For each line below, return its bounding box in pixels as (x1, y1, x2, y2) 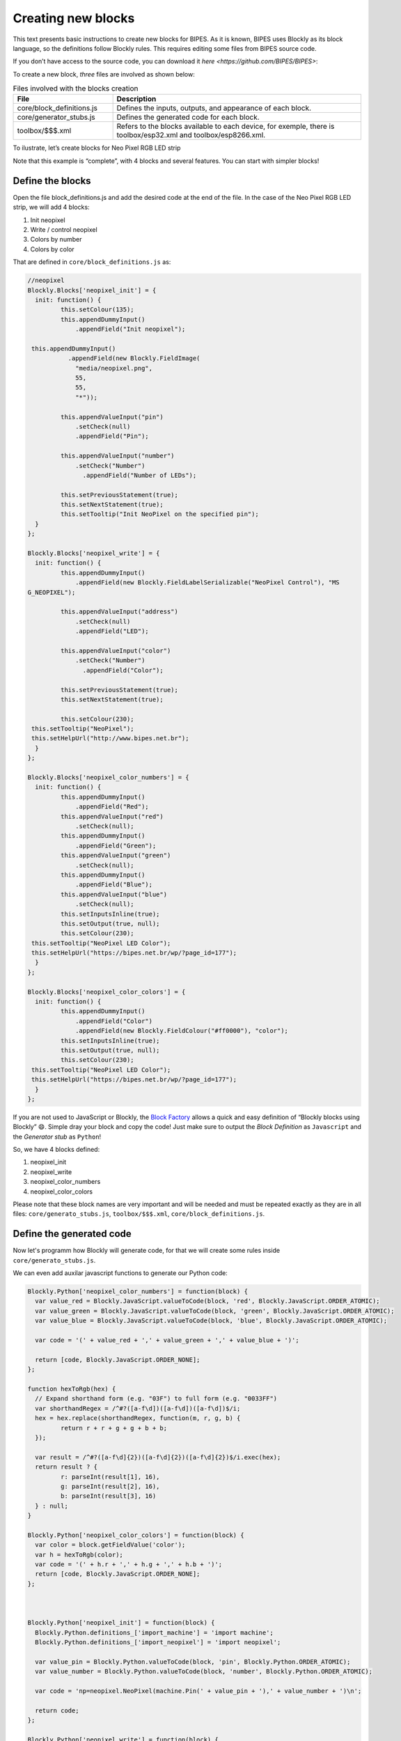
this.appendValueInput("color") (60, 646, 171, 655)
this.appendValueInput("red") (60, 812, 164, 820)
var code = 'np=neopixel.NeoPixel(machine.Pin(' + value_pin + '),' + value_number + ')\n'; (35, 1687, 362, 1695)
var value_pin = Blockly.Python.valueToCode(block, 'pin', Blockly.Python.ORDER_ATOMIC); (35, 1657, 351, 1666)
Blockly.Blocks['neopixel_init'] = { (27, 286, 157, 294)
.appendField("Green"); (75, 841, 157, 850)
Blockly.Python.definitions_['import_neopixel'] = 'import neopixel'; (35, 1639, 281, 1646)
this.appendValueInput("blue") (60, 890, 167, 898)
